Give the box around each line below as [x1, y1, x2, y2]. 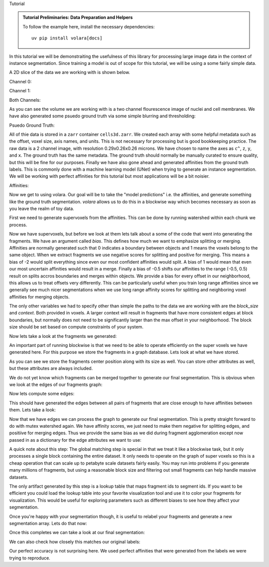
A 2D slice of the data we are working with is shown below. [9, 69, 131, 75]
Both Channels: [9, 97, 41, 103]
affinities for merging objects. [9, 293, 70, 299]
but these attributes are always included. [9, 365, 93, 371]
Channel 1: [9, 88, 31, 94]
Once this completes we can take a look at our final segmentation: [9, 530, 145, 536]
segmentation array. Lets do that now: [9, 521, 87, 526]
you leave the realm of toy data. [9, 205, 74, 212]
